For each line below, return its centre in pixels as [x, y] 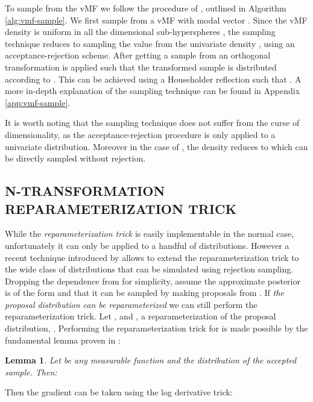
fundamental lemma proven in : [63, 340]
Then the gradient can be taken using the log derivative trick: [119, 392]
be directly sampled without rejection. [75, 158]
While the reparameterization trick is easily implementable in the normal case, [150, 234]
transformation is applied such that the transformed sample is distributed [141, 67]
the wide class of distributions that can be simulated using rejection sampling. [149, 269]
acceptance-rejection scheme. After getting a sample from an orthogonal [138, 55]
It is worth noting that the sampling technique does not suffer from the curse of [152, 123]
